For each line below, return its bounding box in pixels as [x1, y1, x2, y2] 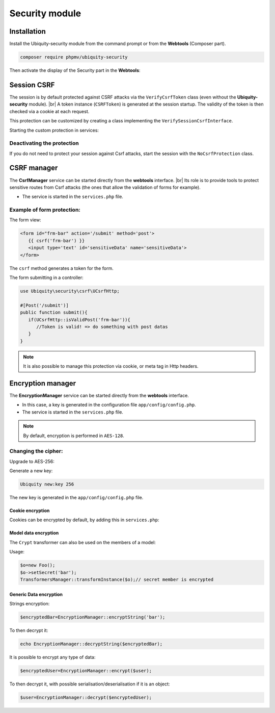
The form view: [9, 217, 41, 223]
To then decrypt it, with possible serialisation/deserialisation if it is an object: [9, 681, 170, 687]
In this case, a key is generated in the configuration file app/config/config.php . [22, 402, 196, 408]
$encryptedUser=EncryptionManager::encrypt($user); [20, 668, 152, 673]
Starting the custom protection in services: [9, 127, 99, 133]
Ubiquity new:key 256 [20, 481, 74, 487]
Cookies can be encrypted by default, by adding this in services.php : [9, 517, 159, 523]
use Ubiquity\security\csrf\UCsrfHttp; [20, 288, 120, 294]
